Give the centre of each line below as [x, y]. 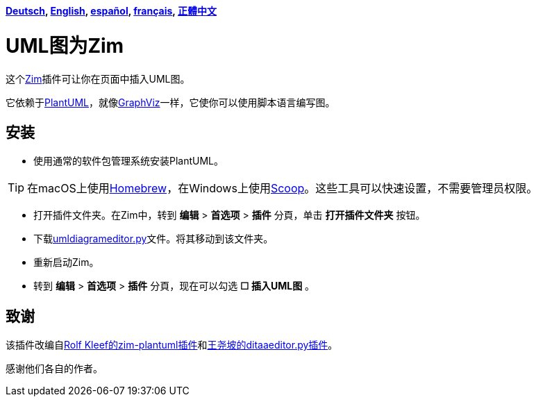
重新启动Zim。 [66, 262]
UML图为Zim [65, 45]
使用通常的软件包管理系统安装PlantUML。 [129, 161]
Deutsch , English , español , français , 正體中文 [111, 11]
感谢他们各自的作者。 [54, 369]
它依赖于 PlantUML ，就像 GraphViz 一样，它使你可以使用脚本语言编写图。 [170, 102]
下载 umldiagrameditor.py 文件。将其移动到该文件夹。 [153, 239]
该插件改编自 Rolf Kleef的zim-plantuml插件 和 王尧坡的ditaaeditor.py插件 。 [172, 345]
